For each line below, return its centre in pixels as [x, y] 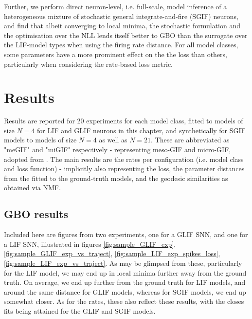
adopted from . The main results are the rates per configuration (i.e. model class [124, 159]
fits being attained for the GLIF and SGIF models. [80, 310]
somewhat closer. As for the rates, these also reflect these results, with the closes [124, 301]
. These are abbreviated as [190, 140]
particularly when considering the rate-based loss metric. [89, 64]
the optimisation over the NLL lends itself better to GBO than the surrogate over [126, 35]
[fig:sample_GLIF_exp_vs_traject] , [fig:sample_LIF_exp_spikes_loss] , [112, 253]
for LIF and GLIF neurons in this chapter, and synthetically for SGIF [141, 130]
